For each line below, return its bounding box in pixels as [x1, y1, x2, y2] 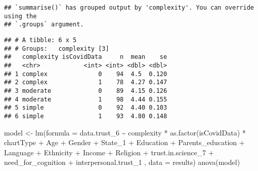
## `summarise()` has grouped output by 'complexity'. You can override [4, 4, 254, 11]
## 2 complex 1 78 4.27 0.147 [4, 79, 167, 86]
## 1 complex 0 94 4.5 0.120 [4, 70, 167, 78]
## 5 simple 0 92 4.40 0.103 [4, 104, 167, 112]
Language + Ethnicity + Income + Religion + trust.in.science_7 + [4, 147, 214, 157]
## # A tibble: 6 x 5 [4, 36, 77, 44]
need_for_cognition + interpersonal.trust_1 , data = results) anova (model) [4, 157, 240, 167]
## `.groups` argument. [4, 21, 84, 28]
